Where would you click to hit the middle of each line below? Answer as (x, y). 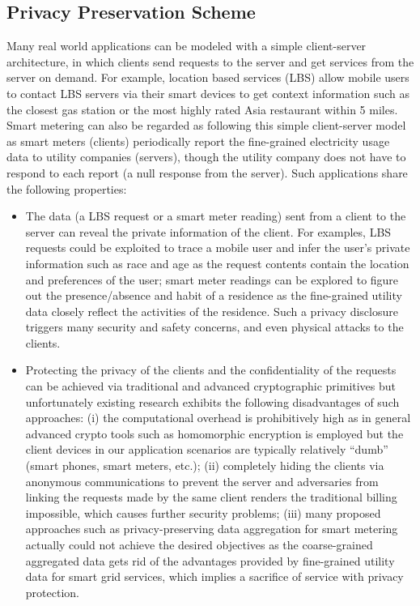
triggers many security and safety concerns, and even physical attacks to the (214, 327)
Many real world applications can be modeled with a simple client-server (187, 46)
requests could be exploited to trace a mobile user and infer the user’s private (218, 248)
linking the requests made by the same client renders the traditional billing (211, 497)
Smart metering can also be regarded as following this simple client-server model (206, 125)
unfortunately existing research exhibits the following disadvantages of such (212, 401)
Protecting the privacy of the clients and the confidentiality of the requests (211, 370)
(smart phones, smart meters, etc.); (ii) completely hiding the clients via (205, 465)
